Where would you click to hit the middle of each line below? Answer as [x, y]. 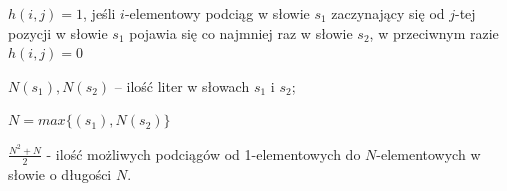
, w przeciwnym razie [434, 32]
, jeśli [99, 13]
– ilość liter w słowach [182, 85]
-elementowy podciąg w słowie [217, 13]
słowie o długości [60, 173]
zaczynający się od [388, 13]
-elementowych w [428, 153]
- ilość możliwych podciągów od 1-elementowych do [203, 153]
